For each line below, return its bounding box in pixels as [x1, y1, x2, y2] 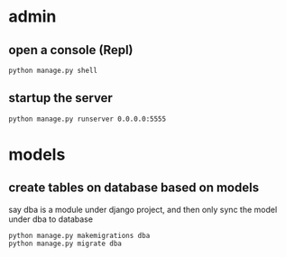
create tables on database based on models [8, 180, 259, 196]
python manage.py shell [8, 66, 98, 75]
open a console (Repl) [8, 42, 134, 58]
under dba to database [8, 214, 94, 225]
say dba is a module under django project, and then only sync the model [8, 204, 278, 215]
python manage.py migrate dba [8, 239, 123, 248]
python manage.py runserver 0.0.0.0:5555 [8, 115, 167, 124]
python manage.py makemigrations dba [8, 231, 151, 240]
